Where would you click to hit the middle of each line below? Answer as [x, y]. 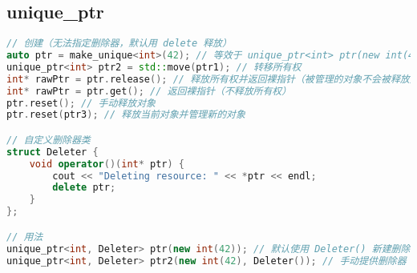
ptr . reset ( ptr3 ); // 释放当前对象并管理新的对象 [126, 115]
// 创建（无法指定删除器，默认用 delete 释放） [119, 44]
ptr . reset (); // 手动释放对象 [81, 103]
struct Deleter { [53, 152]
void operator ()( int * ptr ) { [107, 164]
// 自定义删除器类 [49, 140]
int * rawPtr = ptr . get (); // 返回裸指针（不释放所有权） [149, 91]
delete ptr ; [84, 188]
